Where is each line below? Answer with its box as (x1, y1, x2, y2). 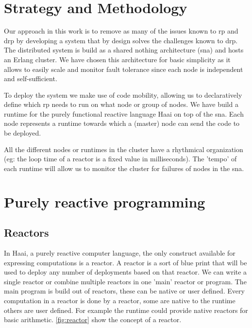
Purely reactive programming (4, 191, 205, 211)
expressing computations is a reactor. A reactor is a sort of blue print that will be (4, 257, 247, 267)
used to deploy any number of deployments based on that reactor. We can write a (4, 267, 247, 277)
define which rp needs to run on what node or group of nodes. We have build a (4, 99, 238, 109)
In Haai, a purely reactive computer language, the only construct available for (4, 248, 235, 258)
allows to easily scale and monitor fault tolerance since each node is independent (4, 64, 243, 74)
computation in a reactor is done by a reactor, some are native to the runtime (4, 295, 235, 305)
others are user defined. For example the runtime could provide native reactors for (4, 305, 248, 315)
